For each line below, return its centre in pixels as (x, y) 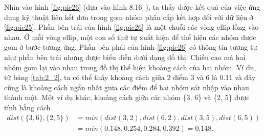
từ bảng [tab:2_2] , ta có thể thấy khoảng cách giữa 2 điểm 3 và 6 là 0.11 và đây (130, 77)
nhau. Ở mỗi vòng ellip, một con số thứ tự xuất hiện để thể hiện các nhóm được (130, 37)
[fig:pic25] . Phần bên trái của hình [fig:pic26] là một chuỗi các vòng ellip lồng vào (131, 27)
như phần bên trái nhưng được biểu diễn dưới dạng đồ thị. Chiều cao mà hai (125, 57)
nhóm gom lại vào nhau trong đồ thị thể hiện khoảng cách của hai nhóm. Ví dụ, (130, 67)
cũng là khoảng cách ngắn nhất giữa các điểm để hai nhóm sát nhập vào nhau (127, 87)
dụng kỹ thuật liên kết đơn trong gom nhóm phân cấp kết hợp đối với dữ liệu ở (129, 17)
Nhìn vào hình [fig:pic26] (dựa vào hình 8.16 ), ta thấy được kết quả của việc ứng (132, 7)
